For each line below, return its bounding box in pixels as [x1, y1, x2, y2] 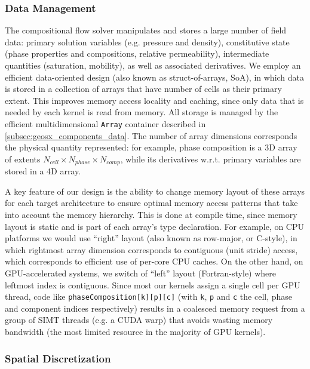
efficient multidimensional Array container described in [5, 117, 206, 130]
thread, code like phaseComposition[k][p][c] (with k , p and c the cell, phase [5, 290, 293, 303]
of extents [5, 152, 41, 165]
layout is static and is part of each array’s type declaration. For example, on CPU [5, 220, 305, 232]
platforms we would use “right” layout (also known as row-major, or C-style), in [5, 232, 297, 244]
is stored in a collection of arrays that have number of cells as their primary [5, 82, 282, 95]
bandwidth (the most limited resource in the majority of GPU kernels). [5, 325, 266, 338]
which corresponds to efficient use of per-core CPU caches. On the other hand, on [5, 255, 303, 267]
